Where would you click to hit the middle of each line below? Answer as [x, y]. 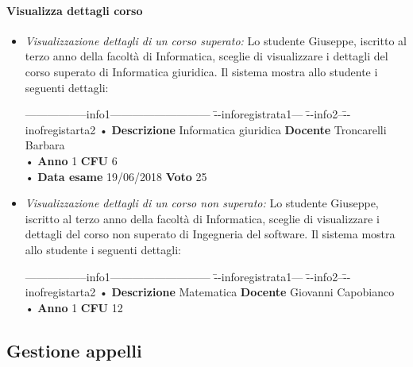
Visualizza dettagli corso [75, 10]
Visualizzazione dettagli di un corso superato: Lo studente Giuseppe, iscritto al [216, 40]
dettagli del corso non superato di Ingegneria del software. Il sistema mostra [210, 234]
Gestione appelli [74, 350]
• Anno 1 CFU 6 [71, 160]
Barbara [45, 145]
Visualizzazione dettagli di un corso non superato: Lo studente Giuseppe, [202, 203]
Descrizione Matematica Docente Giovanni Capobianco [253, 292]
